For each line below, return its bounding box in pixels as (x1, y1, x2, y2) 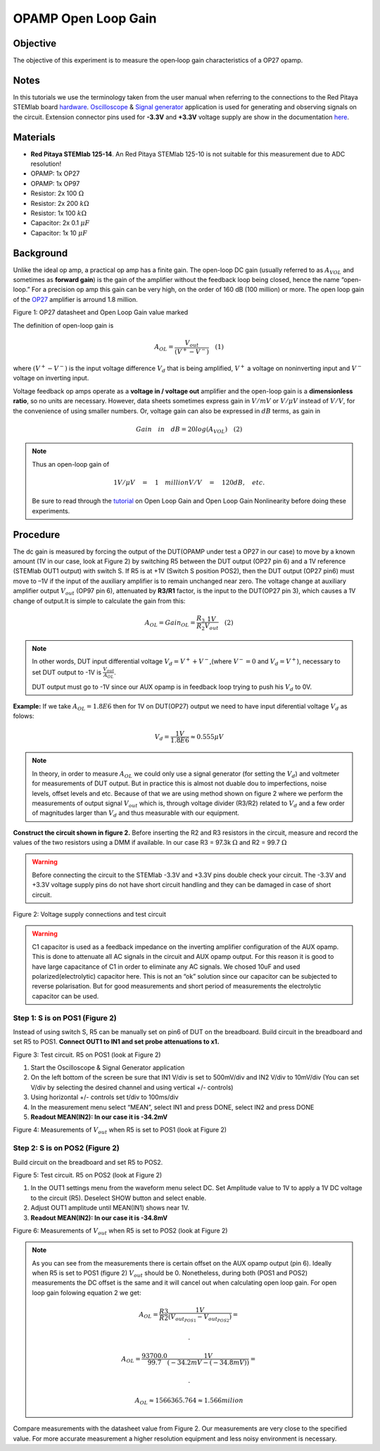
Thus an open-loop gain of (32, 460, 110, 468)
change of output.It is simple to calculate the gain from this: (13, 596, 186, 605)
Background (13, 247, 68, 259)
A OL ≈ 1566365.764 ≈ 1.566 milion (134, 1396, 243, 1406)
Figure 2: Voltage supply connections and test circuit (13, 910, 167, 919)
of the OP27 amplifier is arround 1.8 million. (13, 295, 139, 303)
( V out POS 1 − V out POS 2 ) (167, 1313, 232, 1323)
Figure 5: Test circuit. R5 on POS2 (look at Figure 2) (13, 1170, 163, 1179)
